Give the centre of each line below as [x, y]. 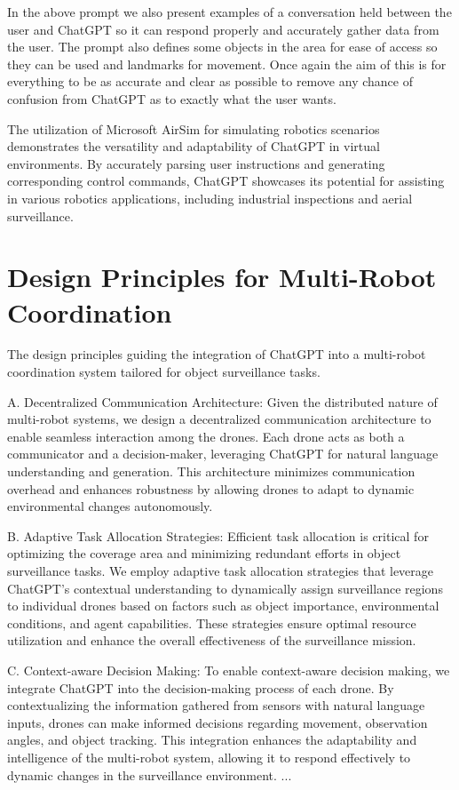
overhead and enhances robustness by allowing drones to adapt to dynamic [211, 488]
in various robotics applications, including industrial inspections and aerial [210, 198]
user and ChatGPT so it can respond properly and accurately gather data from [223, 29]
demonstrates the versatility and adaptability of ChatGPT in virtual [194, 146]
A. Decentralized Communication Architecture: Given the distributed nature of [222, 401]
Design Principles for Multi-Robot [222, 277]
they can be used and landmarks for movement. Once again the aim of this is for [227, 64]
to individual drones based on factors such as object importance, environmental [223, 606]
